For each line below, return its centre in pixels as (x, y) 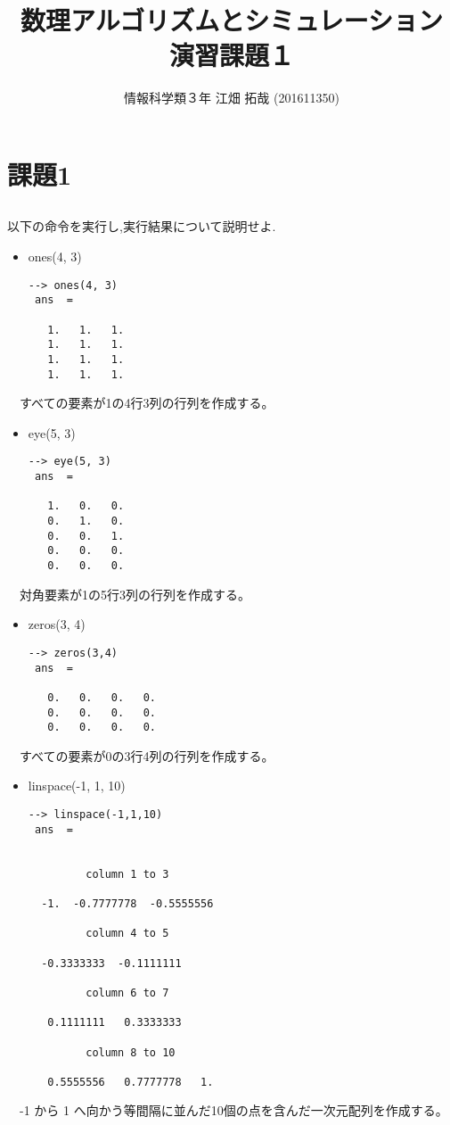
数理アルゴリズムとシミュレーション (232, 20)
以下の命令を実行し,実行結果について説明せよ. (142, 226)
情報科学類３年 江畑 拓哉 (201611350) (232, 98)
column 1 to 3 (127, 874)
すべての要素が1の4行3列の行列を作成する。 (147, 403)
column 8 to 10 (131, 1052)
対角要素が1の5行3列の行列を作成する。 (135, 594)
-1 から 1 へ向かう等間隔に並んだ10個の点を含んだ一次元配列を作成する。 (233, 1110)
